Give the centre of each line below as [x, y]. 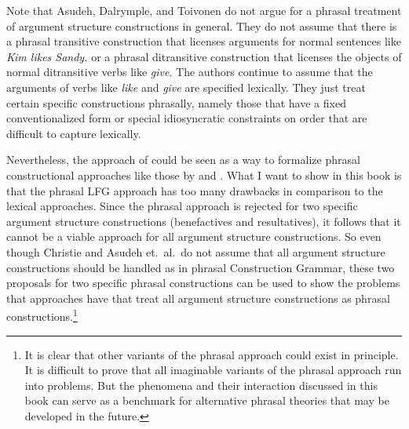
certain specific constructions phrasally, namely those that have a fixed [176, 102]
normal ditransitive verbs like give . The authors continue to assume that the [190, 72]
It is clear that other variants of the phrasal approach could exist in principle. [212, 354]
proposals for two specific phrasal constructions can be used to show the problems [203, 283]
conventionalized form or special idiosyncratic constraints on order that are [187, 118]
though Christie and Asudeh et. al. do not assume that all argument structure [196, 251]
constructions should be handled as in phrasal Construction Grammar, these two [201, 267]
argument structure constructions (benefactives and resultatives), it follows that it [204, 221]
